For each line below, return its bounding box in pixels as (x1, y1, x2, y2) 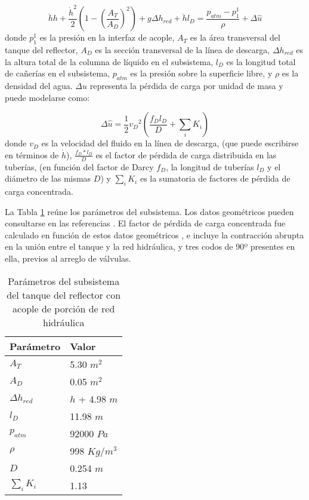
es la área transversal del (190, 31, 280, 44)
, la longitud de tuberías (166, 160, 254, 173)
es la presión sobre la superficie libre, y (130, 67, 273, 79)
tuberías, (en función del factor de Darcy (5, 160, 154, 173)
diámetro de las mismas (5, 172, 91, 185)
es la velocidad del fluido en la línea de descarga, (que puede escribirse (41, 137, 299, 149)
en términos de (5, 148, 59, 161)
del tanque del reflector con (7, 287, 121, 302)
